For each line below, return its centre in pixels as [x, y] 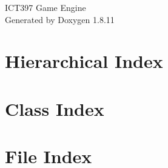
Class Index [55, 108]
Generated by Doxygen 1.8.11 [60, 19]
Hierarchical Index [84, 61]
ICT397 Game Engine [45, 7]
